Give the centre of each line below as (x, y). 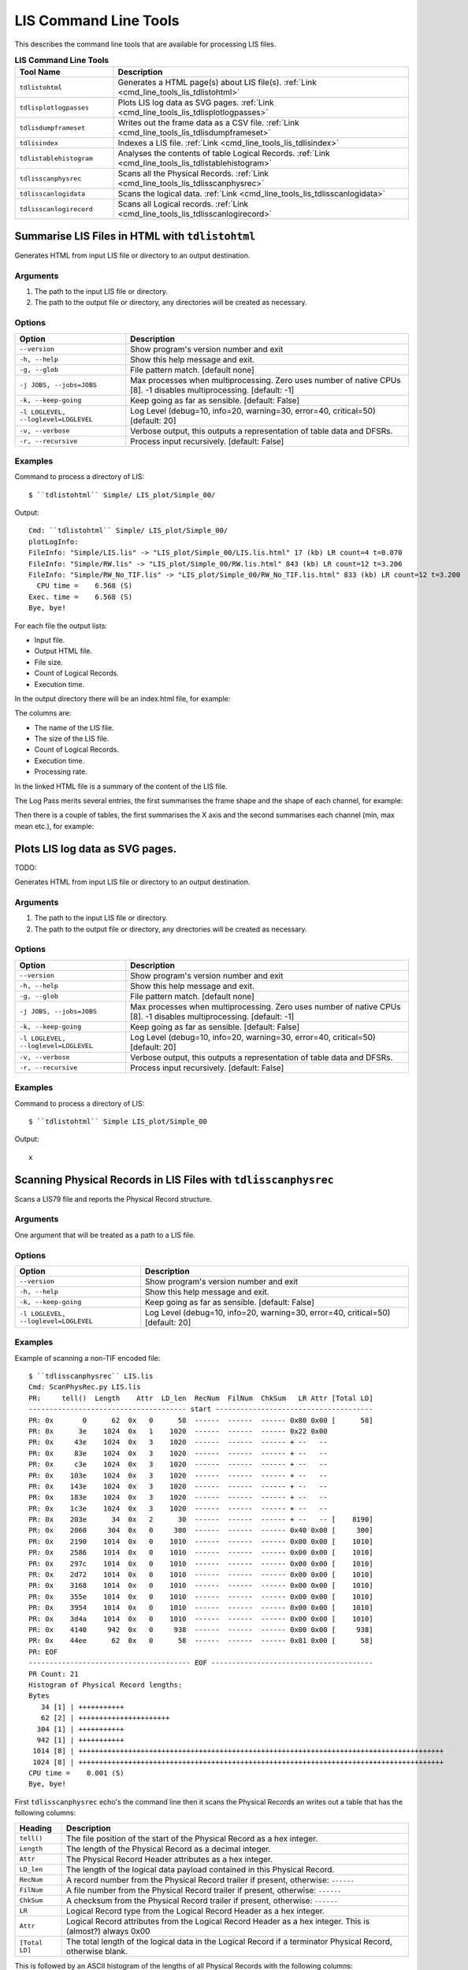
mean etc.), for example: (54, 826)
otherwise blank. (97, 1951)
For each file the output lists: (61, 626)
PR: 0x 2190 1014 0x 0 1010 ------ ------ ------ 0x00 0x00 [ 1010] (201, 1541)
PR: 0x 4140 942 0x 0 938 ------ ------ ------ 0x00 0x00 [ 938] (201, 1630)
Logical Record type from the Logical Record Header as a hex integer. (195, 1911)
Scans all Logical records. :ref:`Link (183, 204)
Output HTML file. (63, 651)
